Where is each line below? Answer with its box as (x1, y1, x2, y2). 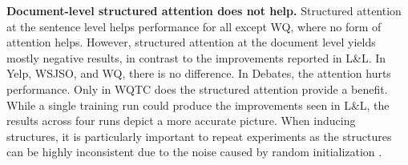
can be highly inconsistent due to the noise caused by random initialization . (6, 143, 382, 160)
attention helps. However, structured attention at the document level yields (6, 34, 376, 50)
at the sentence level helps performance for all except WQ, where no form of (6, 18, 382, 34)
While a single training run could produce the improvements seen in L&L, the (6, 96, 390, 113)
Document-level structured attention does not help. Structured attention (6, 2, 402, 18)
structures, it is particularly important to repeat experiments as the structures (6, 127, 392, 144)
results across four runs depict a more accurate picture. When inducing (6, 112, 356, 129)
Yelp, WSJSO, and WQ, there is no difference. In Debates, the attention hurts (6, 65, 391, 82)
